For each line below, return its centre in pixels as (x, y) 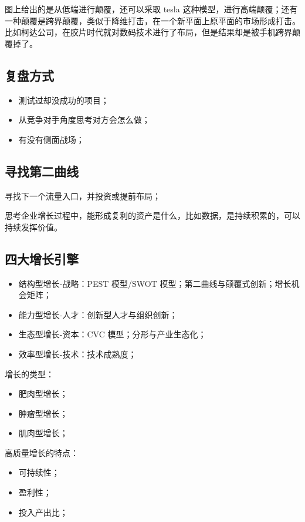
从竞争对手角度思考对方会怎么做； (84, 120)
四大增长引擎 (42, 258)
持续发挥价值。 (33, 227)
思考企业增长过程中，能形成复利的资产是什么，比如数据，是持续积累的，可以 (152, 215)
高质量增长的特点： (42, 452)
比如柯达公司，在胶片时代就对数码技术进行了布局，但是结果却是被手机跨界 (148, 32)
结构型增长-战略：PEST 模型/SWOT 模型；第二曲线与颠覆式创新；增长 (155, 283)
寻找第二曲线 (42, 171)
